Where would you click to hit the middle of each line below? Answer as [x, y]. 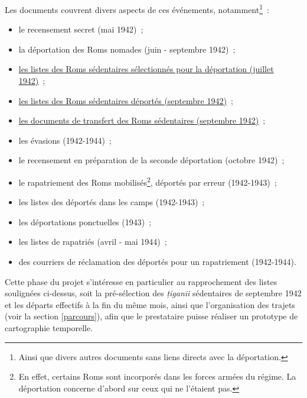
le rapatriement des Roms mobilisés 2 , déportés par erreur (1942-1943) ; [148, 181]
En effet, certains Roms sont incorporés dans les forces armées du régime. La [157, 376]
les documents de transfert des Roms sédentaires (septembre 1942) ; [142, 120]
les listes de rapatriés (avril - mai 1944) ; [93, 242]
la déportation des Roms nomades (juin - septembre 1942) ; [127, 49]
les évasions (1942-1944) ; [65, 140]
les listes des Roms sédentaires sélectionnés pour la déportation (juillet [146, 69]
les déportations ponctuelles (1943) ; [85, 221]
